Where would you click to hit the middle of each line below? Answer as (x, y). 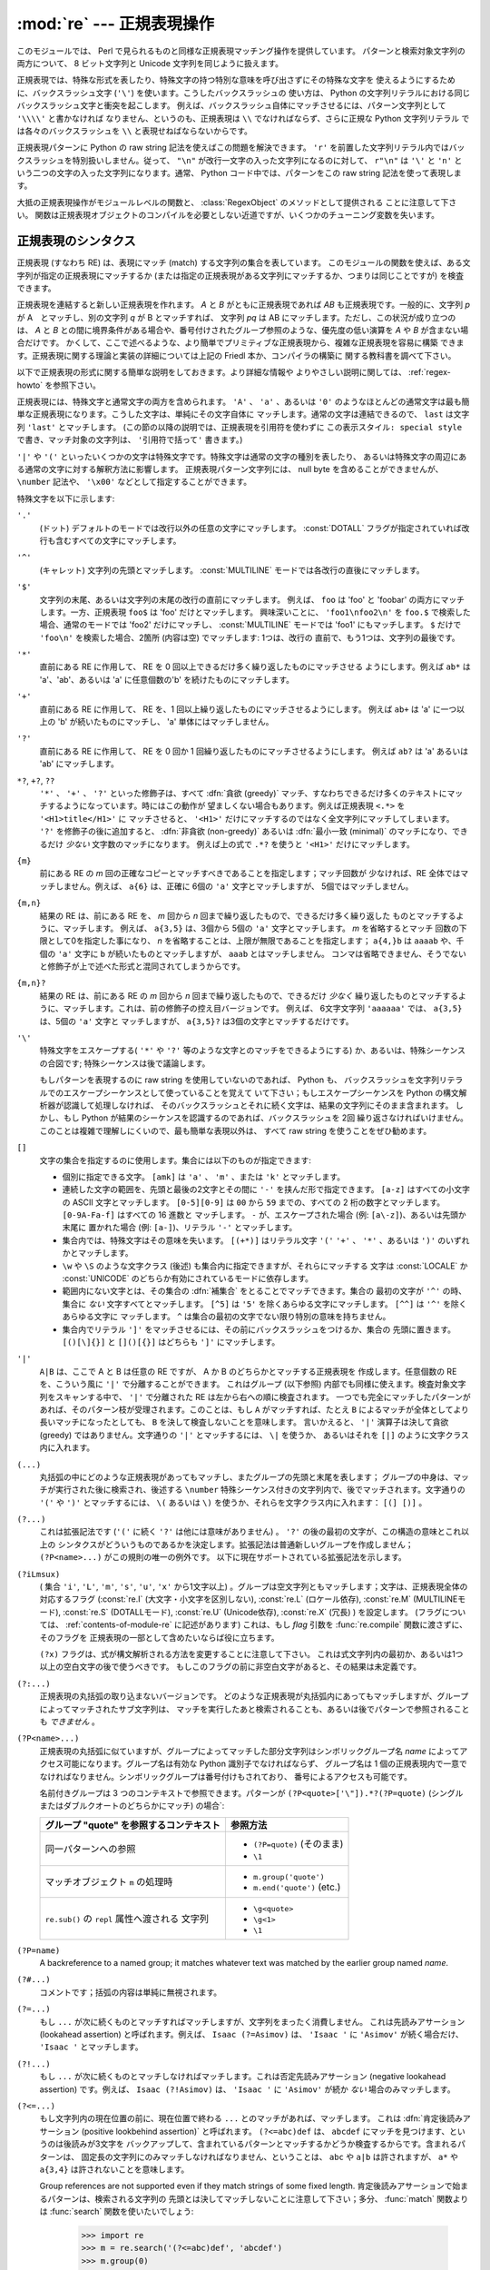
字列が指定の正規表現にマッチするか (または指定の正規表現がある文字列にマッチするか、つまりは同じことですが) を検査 (240, 275)
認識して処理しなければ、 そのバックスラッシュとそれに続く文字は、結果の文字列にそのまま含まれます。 (258, 1105)
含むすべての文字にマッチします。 (118, 540)
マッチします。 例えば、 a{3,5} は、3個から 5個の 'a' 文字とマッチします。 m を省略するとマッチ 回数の (261, 928)
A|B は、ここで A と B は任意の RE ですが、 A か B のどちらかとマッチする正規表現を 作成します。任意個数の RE (248, 1371)
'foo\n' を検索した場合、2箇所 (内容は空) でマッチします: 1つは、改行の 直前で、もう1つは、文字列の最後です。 (250, 637)
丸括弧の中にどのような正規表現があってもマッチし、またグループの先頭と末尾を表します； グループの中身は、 (246, 1476)
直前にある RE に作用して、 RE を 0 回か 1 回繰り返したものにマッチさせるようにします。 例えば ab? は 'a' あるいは (254, 751)
